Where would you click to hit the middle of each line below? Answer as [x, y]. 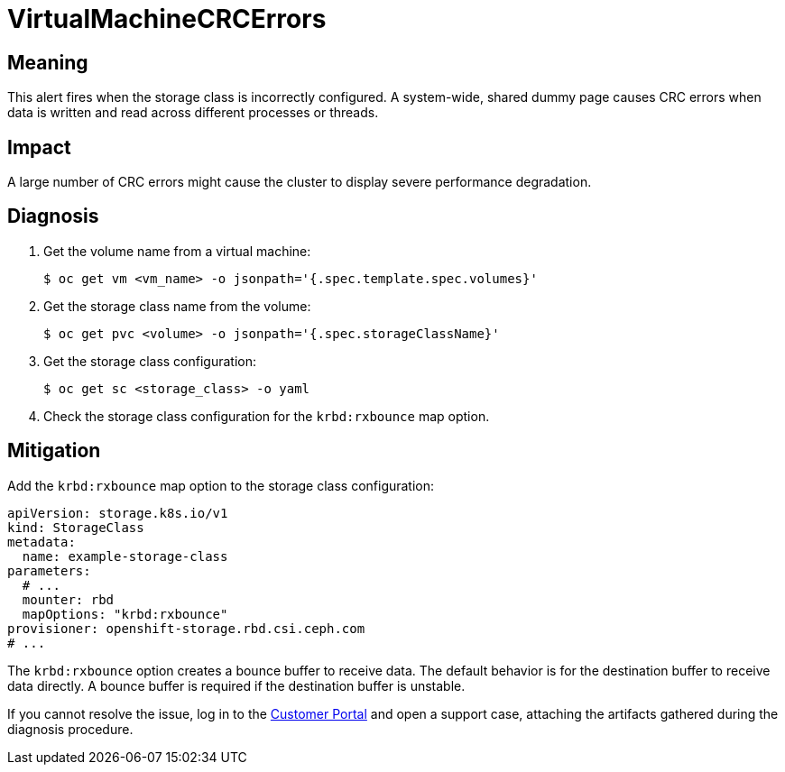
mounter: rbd [68, 599]
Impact [39, 147]
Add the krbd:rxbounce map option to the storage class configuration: [221, 485]
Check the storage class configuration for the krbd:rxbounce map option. [267, 416]
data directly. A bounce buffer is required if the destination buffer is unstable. [236, 685]
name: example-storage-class [125, 556]
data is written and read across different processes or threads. [193, 113]
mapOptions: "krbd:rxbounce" [125, 614]
